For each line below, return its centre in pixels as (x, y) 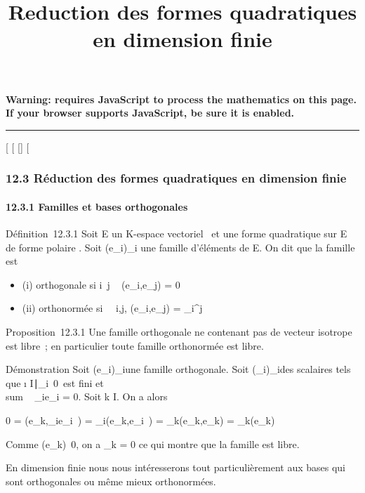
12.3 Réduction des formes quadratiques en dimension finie (176, 178)
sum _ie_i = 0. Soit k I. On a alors (87, 396)
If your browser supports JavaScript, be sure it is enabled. (150, 113)
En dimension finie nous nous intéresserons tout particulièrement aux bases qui (175, 467)
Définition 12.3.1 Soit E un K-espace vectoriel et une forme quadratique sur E (177, 233)
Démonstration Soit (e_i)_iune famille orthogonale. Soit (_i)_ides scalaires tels (178, 369)
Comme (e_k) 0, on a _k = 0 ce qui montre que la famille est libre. (153, 443)
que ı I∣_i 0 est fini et (55, 382)
